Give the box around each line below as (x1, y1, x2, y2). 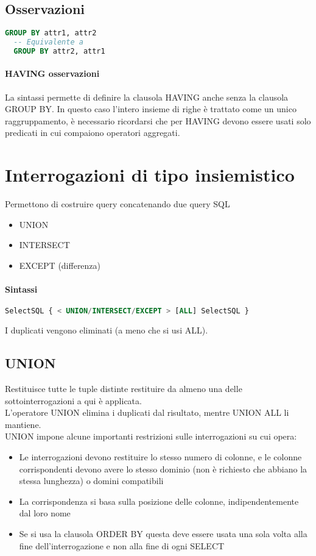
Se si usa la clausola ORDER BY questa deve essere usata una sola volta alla (19, 527, 307, 540)
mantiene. (5, 418, 41, 430)
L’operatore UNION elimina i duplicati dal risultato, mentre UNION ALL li (5, 406, 289, 419)
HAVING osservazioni (5, 67, 100, 80)
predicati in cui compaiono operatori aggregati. (5, 126, 180, 139)
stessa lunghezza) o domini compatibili (19, 474, 164, 487)
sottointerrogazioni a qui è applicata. (5, 394, 142, 407)
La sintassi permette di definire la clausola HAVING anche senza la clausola (5, 90, 289, 103)
